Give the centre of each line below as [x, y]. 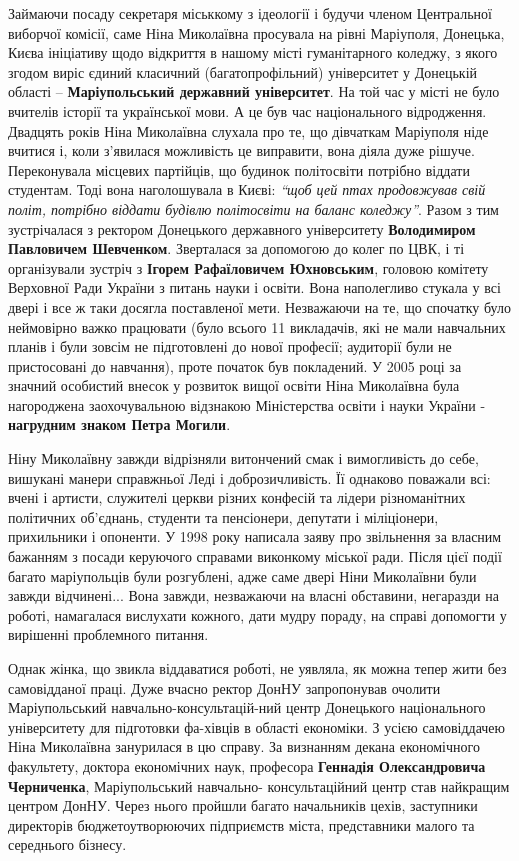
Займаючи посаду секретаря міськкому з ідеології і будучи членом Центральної [250, 13]
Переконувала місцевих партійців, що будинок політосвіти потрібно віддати [239, 169]
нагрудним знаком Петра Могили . [119, 424]
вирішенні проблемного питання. [108, 634]
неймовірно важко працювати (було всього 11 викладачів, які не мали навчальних [257, 326]
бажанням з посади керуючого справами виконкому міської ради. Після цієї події [255, 556]
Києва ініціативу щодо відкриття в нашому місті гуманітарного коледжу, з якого [253, 52]
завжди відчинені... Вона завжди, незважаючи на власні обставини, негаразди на [253, 595]
